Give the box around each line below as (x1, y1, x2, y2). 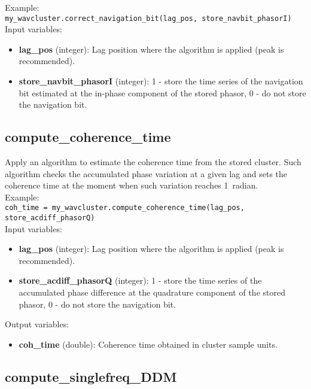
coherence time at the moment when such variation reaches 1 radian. (5, 179, 258, 192)
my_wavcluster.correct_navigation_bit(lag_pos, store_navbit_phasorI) (5, 14, 292, 23)
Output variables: (5, 318, 69, 330)
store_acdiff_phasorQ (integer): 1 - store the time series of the (19, 274, 262, 287)
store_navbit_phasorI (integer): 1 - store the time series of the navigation (19, 75, 303, 87)
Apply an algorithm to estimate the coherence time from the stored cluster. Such (5, 156, 301, 168)
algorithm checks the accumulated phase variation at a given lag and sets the (5, 167, 288, 180)
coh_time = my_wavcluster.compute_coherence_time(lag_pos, (5, 203, 245, 212)
